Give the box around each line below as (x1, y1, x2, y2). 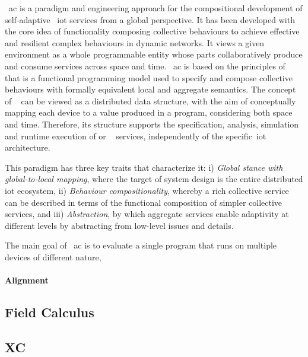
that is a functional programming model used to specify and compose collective (5, 71, 293, 84)
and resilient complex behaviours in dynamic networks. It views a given (5, 36, 265, 49)
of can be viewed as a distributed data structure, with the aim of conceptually (5, 94, 296, 107)
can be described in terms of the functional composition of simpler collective (5, 196, 282, 208)
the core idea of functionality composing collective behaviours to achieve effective (5, 25, 300, 37)
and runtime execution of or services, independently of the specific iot (5, 129, 266, 142)
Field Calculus (5, 303, 94, 321)
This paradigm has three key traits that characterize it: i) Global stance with (5, 161, 283, 173)
